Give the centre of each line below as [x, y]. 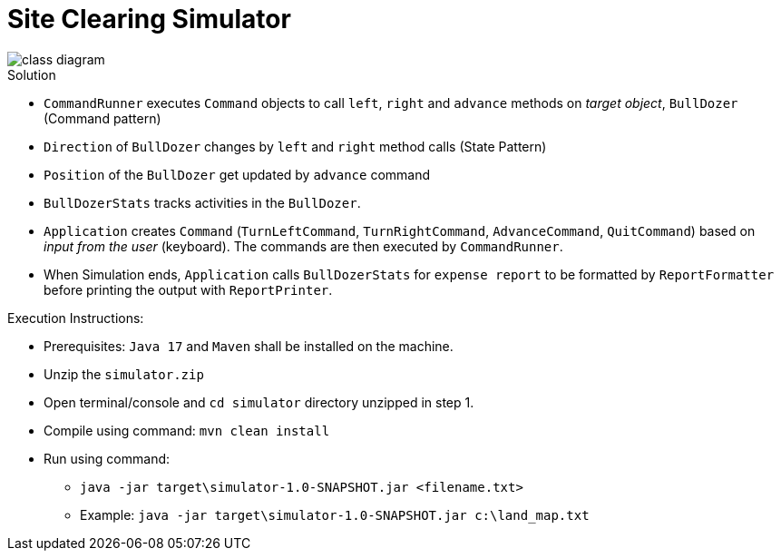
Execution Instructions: [76, 318]
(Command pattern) [103, 118]
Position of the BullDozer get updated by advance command [237, 174]
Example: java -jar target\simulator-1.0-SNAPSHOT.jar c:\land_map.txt [335, 514]
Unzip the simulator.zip [124, 374]
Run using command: [107, 458]
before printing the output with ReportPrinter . [188, 289]
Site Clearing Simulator [149, 19]
